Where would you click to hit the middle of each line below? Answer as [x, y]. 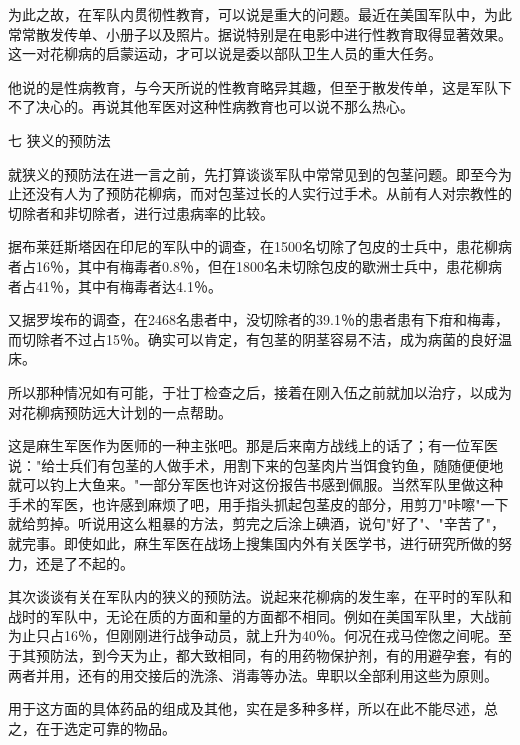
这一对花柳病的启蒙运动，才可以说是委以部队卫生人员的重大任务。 [225, 53]
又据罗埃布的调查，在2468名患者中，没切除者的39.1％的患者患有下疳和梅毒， [258, 319]
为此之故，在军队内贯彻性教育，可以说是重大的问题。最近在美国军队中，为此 [260, 14]
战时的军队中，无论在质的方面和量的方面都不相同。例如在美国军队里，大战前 [260, 615]
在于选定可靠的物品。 [105, 727]
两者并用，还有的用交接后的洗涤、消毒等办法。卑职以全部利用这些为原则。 [253, 674]
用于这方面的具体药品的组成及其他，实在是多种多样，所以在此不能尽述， [246, 708]
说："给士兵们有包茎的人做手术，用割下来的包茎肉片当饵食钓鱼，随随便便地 [256, 464]
